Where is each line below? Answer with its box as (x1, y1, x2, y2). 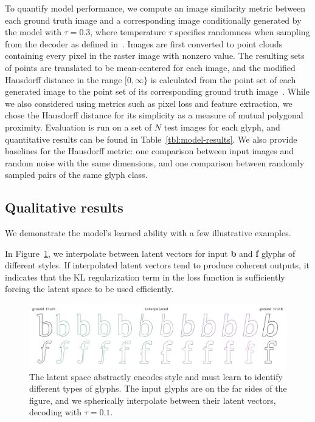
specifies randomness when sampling (175, 26, 310, 38)
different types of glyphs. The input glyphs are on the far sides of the (29, 382, 287, 395)
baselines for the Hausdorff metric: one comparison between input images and (5, 145, 294, 157)
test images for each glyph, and (164, 120, 280, 133)
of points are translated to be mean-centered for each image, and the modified (5, 61, 296, 73)
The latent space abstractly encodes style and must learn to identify (29, 370, 283, 383)
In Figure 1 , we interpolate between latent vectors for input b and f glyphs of (5, 247, 296, 259)
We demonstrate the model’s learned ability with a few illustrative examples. (5, 226, 291, 239)
